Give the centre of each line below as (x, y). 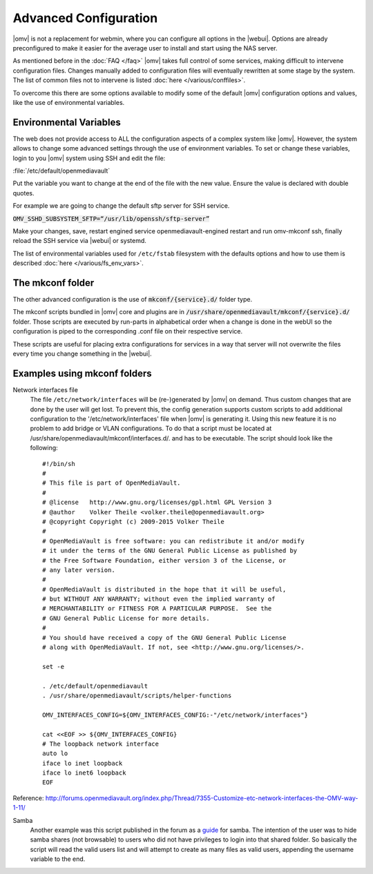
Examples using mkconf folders (82, 373)
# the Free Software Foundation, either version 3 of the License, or (164, 560)
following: (44, 448)
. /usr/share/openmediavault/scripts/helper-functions (137, 695)
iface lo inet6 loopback (84, 773)
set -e (54, 667)
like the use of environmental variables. (69, 102)
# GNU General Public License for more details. (126, 618)
